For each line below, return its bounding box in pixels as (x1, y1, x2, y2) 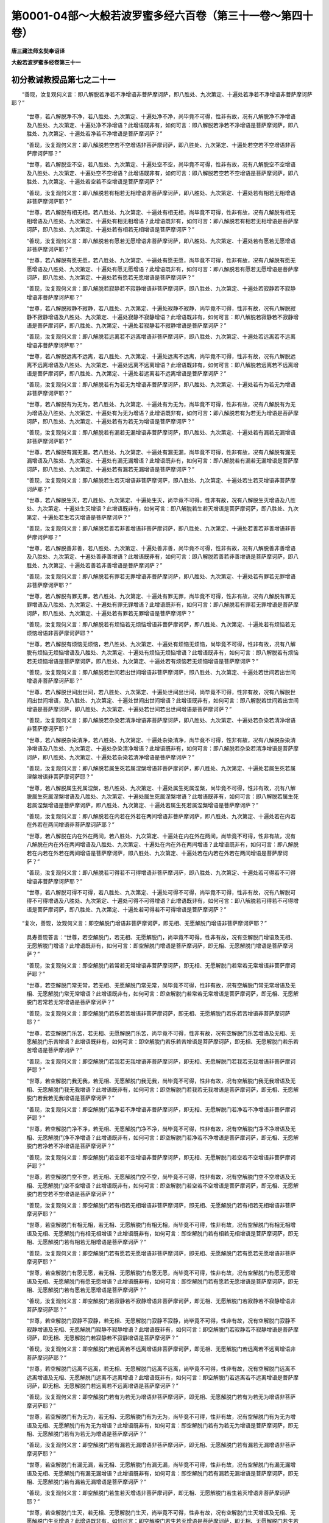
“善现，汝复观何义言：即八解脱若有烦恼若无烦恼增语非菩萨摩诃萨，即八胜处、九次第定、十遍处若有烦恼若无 (26, 621, 296, 628)
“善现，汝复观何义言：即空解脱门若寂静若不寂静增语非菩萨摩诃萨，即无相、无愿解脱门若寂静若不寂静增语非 (26, 1298, 296, 1305)
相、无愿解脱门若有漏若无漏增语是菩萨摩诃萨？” (26, 1478, 147, 1485)
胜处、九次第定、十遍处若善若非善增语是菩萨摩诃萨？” (26, 561, 163, 569)
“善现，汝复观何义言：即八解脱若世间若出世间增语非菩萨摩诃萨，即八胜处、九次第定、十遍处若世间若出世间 (26, 669, 296, 676)
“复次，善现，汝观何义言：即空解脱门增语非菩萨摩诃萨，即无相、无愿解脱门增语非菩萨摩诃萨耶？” (21, 920, 267, 927)
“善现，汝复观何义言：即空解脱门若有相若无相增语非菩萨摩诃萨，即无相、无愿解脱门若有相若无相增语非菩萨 (26, 1201, 296, 1209)
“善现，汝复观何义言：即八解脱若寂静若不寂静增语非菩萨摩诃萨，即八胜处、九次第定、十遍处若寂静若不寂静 (26, 285, 296, 292)
